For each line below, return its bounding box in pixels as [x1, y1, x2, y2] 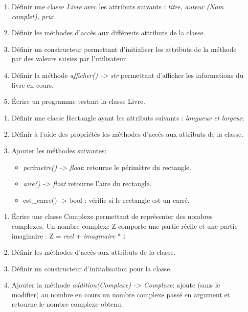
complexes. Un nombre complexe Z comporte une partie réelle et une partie [11, 220, 238, 231]
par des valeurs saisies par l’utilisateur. [11, 53, 128, 64]
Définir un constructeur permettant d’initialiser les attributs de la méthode [11, 44, 237, 54]
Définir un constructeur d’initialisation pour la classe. [11, 263, 172, 273]
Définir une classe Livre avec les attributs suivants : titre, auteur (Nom [11, 1, 224, 11]
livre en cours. [11, 79, 54, 90]
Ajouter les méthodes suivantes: [11, 145, 107, 155]
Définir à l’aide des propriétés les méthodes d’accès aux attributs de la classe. [11, 129, 244, 139]
